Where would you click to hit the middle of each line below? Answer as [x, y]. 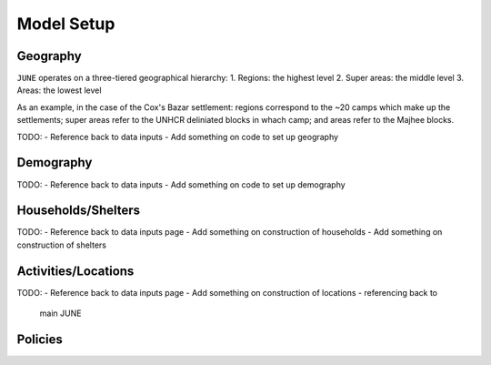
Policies [40, 339]
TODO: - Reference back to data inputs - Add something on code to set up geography [178, 137]
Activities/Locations [75, 271]
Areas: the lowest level [59, 90]
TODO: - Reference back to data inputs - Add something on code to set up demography [181, 184]
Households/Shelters [79, 211]
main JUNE [60, 313]
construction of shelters [61, 245]
